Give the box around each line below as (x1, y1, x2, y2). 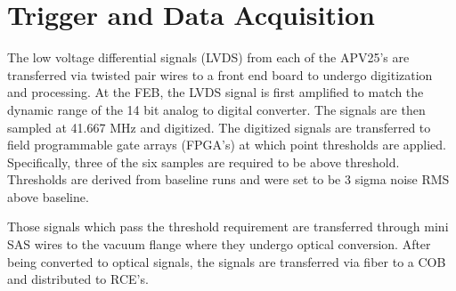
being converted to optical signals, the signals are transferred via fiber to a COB (7, 252, 446, 271)
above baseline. (7, 187, 89, 206)
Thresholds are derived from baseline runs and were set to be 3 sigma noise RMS (7, 170, 450, 189)
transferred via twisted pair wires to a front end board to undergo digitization (7, 65, 433, 84)
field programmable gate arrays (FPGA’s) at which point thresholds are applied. (7, 135, 447, 154)
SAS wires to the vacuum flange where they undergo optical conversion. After (7, 235, 431, 254)
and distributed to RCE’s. (7, 270, 149, 288)
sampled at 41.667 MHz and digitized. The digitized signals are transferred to (7, 117, 431, 136)
